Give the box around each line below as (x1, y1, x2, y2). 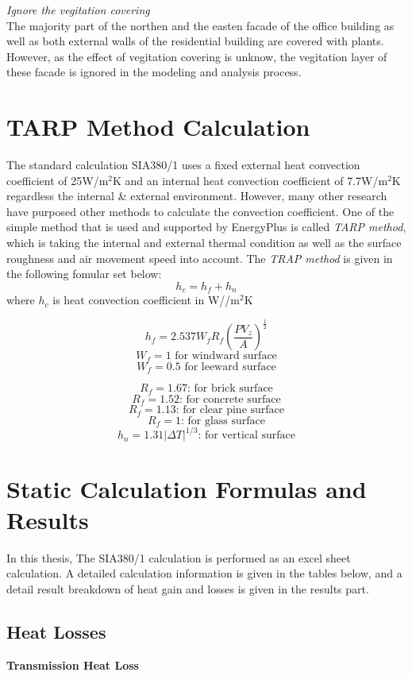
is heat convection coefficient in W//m (52, 292, 240, 308)
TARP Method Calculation (6, 110, 310, 143)
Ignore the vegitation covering (6, 2, 150, 17)
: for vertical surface (198, 430, 296, 442)
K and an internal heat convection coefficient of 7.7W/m (113, 172, 388, 188)
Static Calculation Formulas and (6, 472, 367, 504)
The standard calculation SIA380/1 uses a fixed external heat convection (6, 156, 360, 173)
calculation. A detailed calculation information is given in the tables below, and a (6, 565, 402, 581)
